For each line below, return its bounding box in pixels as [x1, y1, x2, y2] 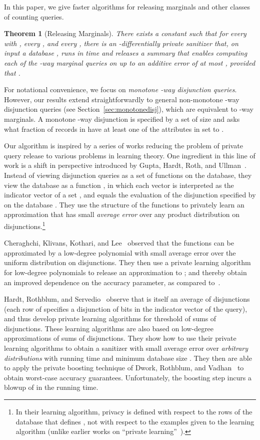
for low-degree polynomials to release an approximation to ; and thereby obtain [4, 267, 247, 277]
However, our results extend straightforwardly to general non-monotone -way [4, 94, 239, 104]
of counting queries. [4, 11, 64, 22]
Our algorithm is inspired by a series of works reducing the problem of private [4, 140, 243, 151]
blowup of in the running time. [4, 382, 98, 392]
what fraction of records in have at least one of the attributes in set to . [4, 123, 224, 134]
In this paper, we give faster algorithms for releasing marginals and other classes [4, 2, 250, 12]
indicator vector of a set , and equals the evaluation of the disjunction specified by [4, 189, 256, 200]
